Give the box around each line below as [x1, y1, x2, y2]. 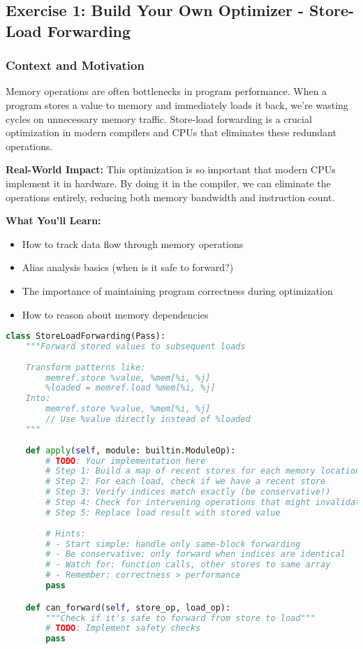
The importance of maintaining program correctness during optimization [22, 283, 333, 298]
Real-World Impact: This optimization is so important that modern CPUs [6, 162, 336, 177]
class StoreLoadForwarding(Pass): [6, 331, 166, 342]
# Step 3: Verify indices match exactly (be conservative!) [45, 487, 331, 497]
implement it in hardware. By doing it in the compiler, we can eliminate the [6, 175, 331, 190]
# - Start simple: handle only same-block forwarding [45, 539, 301, 549]
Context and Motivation [6, 57, 145, 74]
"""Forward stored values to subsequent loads [25, 341, 246, 351]
